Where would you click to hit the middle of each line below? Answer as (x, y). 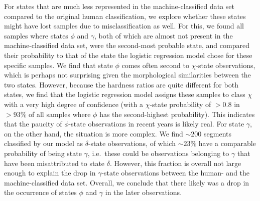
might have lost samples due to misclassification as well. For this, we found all (124, 26)
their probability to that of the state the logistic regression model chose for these (128, 55)
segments (218, 133)
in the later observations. (144, 192)
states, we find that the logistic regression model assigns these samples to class (125, 94)
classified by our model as (43, 143)
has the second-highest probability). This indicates (177, 114)
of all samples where (59, 114)
